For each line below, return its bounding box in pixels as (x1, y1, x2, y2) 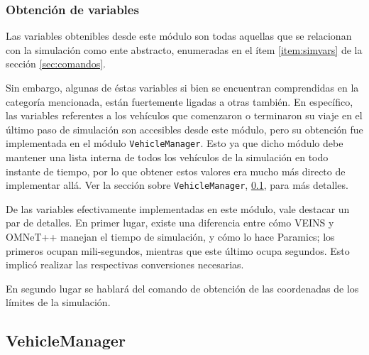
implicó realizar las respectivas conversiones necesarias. (6, 257, 244, 272)
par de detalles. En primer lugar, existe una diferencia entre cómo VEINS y (6, 215, 334, 230)
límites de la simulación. (6, 295, 111, 310)
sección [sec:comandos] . (6, 56, 106, 71)
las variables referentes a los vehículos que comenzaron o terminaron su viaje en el (6, 108, 363, 123)
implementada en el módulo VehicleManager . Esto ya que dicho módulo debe (6, 136, 343, 151)
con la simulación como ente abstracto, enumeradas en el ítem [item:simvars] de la (6, 42, 363, 57)
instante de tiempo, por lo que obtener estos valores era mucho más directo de (6, 163, 346, 178)
